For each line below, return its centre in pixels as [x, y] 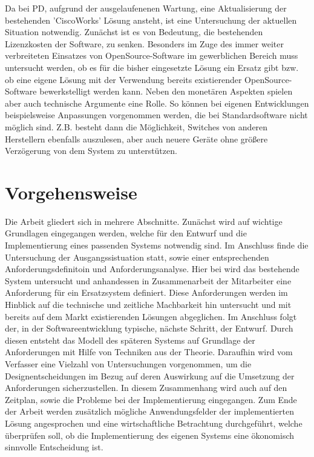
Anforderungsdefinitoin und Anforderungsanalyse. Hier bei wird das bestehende [152, 269]
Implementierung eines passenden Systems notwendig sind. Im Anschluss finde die [157, 245]
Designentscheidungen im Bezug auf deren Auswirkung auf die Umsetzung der [150, 375]
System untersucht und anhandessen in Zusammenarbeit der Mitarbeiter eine [148, 280]
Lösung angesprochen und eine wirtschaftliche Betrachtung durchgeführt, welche [154, 423]
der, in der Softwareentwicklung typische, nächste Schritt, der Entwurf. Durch [149, 328]
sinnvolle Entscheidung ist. [54, 447]
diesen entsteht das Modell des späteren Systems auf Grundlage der [130, 340]
